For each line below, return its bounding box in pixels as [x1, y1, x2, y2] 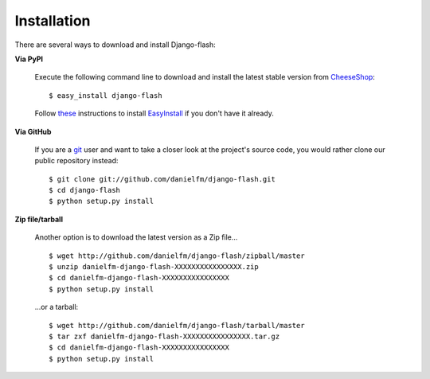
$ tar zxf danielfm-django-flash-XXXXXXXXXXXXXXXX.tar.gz [49, 331, 280, 341]
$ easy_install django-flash [49, 91, 162, 100]
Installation [14, 12, 91, 29]
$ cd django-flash [49, 186, 121, 195]
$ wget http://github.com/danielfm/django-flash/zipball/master [49, 251, 306, 260]
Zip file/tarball [14, 214, 64, 224]
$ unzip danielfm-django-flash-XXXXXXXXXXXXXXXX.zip [49, 263, 259, 272]
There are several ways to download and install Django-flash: [14, 40, 217, 49]
